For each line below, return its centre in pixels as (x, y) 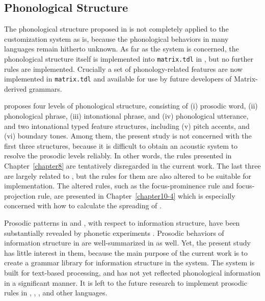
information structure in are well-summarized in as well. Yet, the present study (128, 243)
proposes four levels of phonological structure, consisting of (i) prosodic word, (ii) (131, 106)
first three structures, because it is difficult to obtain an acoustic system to (121, 145)
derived (16, 88)
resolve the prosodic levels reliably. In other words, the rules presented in (118, 156)
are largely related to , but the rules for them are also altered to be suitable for (128, 175)
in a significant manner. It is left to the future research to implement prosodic (126, 282)
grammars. (46, 88)
